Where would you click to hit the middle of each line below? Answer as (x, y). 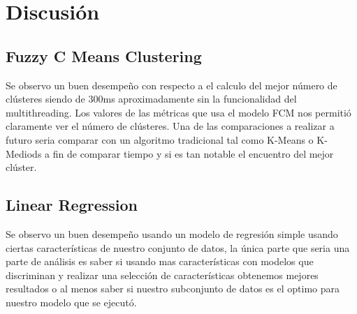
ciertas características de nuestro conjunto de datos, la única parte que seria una (178, 247)
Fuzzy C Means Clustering (104, 55)
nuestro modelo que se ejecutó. (71, 302)
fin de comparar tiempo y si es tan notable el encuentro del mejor (193, 153)
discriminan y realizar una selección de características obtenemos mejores (162, 275)
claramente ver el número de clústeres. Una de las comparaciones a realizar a (170, 126)
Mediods (24, 153)
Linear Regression (72, 205)
